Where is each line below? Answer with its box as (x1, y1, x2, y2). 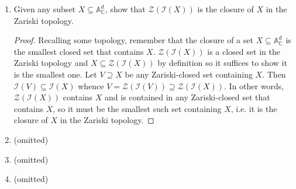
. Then (262, 68, 286, 80)
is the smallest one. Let (13, 68, 97, 80)
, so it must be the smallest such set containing (53, 102, 222, 114)
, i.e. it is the (230, 102, 277, 114)
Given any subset (13, 3, 76, 15)
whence (78, 79, 104, 92)
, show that (105, 3, 146, 15)
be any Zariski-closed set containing (125, 68, 253, 80)
